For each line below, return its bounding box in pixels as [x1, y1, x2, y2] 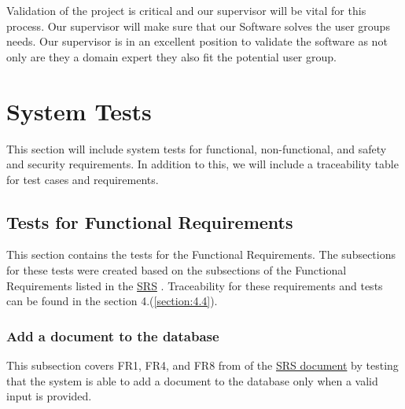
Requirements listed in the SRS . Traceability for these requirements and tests [6, 277, 383, 293]
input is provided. [6, 388, 92, 404]
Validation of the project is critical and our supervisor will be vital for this [6, 2, 366, 18]
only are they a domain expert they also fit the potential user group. [6, 48, 337, 64]
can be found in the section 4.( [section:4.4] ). [6, 293, 218, 309]
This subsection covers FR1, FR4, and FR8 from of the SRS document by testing [6, 357, 399, 374]
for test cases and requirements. [6, 171, 159, 187]
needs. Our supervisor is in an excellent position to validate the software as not [6, 33, 388, 50]
